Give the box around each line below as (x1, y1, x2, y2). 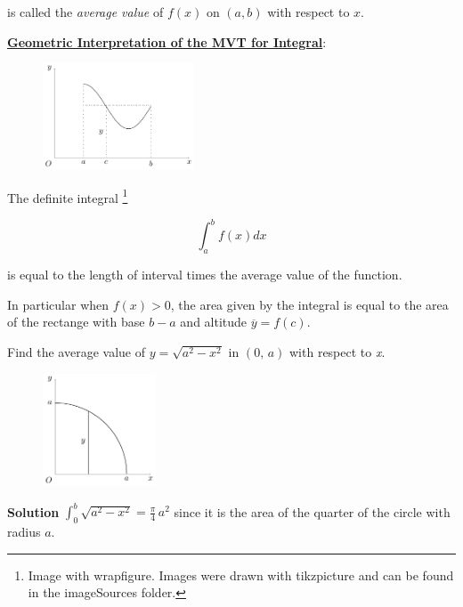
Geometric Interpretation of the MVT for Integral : (7, 32, 327, 51)
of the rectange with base (7, 312, 145, 331)
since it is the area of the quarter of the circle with (174, 502, 451, 521)
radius (7, 522, 41, 541)
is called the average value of (7, 3, 164, 20)
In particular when (7, 295, 110, 313)
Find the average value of (7, 342, 146, 360)
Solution (7, 502, 60, 521)
